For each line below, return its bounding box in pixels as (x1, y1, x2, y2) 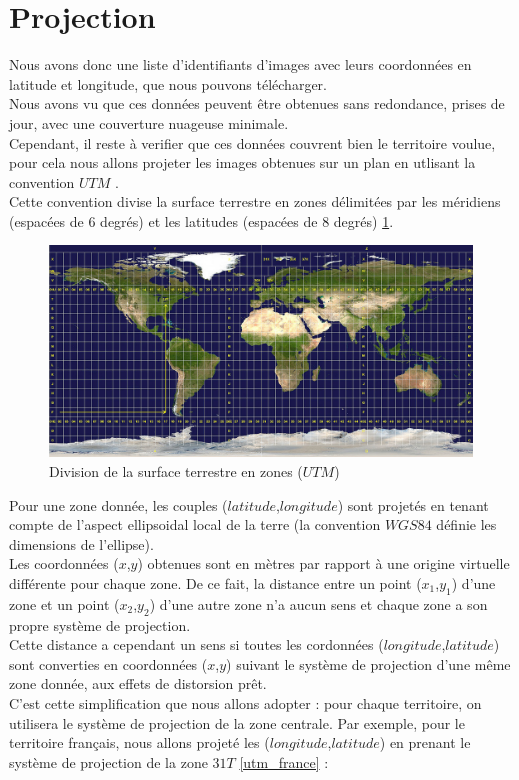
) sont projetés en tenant (337, 494, 489, 515)
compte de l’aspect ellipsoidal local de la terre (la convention (9, 514, 381, 535)
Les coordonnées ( (9, 553, 119, 574)
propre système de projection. (9, 614, 191, 635)
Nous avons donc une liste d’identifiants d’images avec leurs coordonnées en (9, 54, 472, 75)
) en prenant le (379, 732, 471, 753)
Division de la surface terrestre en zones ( (49, 461, 303, 482)
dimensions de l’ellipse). (9, 533, 154, 554)
